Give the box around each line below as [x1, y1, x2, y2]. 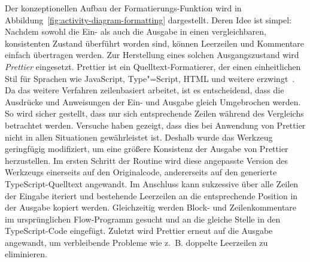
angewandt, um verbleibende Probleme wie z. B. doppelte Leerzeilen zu [5, 236, 268, 248]
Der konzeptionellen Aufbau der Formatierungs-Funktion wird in [5, 2, 242, 14]
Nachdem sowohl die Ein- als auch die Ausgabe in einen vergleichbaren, [5, 25, 266, 38]
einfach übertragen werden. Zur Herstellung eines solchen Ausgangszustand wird [5, 48, 299, 61]
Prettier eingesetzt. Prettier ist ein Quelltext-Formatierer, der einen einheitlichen [5, 60, 301, 72]
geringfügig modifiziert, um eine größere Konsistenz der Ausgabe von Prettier [5, 142, 288, 155]
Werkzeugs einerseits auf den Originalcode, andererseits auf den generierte [5, 166, 277, 178]
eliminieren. [5, 248, 47, 260]
